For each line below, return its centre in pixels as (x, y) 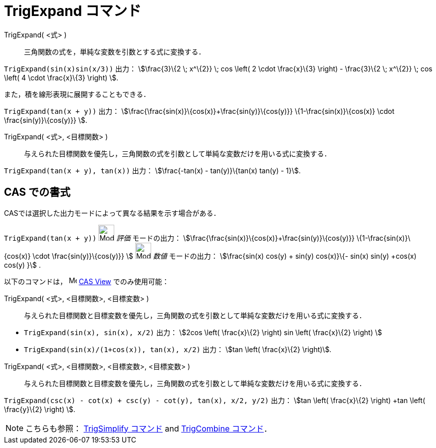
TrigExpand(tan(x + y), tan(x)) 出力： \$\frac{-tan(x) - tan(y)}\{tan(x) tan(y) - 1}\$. (152, 170)
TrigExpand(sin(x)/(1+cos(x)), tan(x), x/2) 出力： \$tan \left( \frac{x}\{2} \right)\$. (178, 349)
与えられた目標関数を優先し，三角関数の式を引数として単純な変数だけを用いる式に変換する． (178, 153)
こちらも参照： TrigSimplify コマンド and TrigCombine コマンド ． (149, 428)
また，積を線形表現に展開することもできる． (77, 94)
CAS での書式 (37, 192)
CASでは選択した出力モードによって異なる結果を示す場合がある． (112, 213)
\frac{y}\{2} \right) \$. (40, 409)
